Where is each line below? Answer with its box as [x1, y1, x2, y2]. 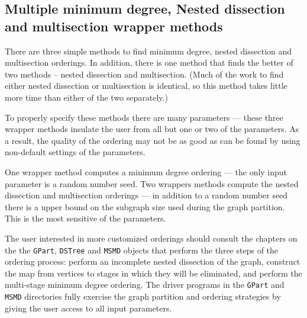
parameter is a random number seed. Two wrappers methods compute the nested [5, 177, 299, 189]
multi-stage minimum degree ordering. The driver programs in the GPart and [5, 278, 285, 291]
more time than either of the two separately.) [5, 91, 168, 103]
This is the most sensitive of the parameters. [5, 212, 166, 224]
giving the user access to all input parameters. [5, 301, 172, 314]
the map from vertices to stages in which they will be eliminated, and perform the [5, 266, 302, 279]
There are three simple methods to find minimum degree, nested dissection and [5, 44, 292, 57]
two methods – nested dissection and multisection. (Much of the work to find [5, 68, 284, 80]
